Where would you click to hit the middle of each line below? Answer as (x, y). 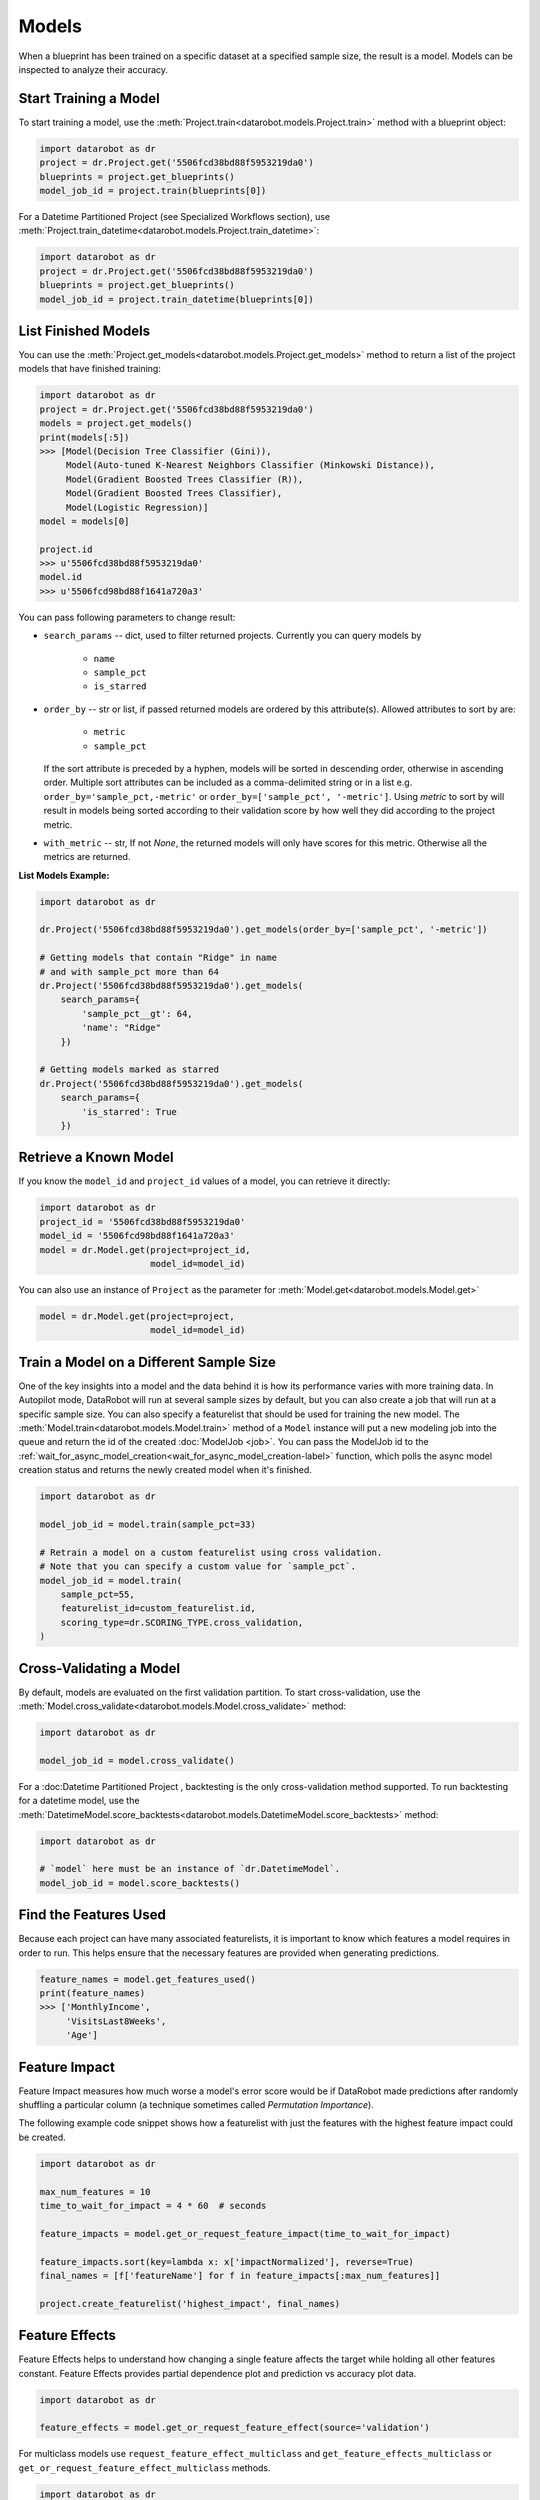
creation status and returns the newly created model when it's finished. (165, 1470)
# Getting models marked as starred (129, 1069)
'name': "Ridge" (121, 1028)
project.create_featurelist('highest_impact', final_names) (190, 2303)
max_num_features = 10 (95, 2191)
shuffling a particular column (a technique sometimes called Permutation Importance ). (196, 2104)
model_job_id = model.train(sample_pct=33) (148, 1524)
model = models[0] (84, 521)
